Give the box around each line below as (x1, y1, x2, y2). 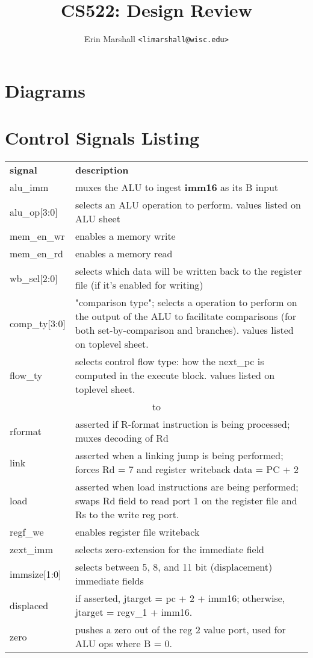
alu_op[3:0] (10, 204, 58, 219)
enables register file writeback (75, 525, 200, 539)
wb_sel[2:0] (10, 271, 58, 285)
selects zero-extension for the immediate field (75, 542, 264, 557)
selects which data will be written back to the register (75, 264, 302, 278)
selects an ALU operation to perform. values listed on (75, 198, 301, 212)
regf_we (10, 525, 44, 539)
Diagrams (5, 78, 85, 102)
